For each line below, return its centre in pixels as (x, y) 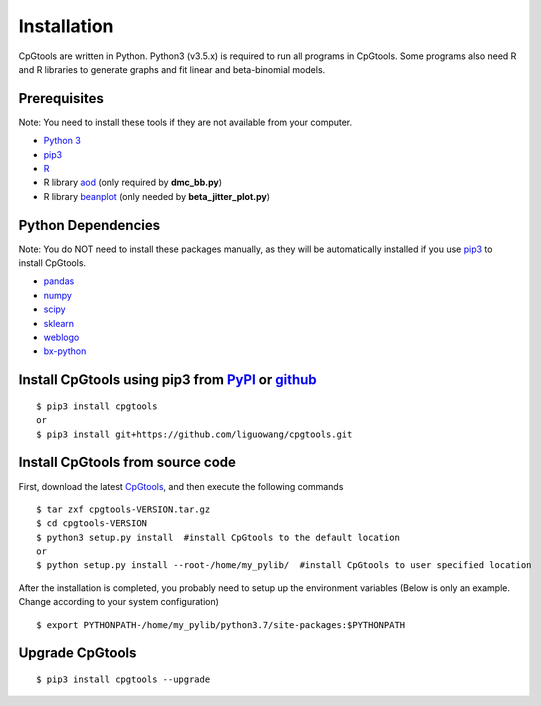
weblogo (61, 337)
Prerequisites (61, 98)
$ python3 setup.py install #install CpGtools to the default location (218, 537)
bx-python (65, 351)
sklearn (59, 323)
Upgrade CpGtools (77, 653)
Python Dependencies (89, 225)
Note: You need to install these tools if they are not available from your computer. (185, 122)
